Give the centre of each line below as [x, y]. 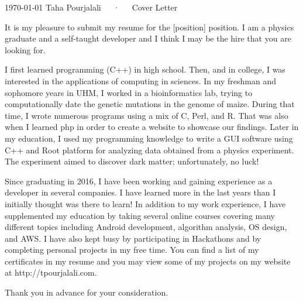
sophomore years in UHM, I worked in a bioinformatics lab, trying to [129, 92]
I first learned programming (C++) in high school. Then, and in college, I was [145, 69]
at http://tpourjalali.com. [51, 272]
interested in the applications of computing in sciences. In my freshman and [141, 80]
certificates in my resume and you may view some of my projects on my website [148, 261]
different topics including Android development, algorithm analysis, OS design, [146, 227]
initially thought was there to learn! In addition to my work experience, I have [145, 203]
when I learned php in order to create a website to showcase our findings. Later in [152, 127]
